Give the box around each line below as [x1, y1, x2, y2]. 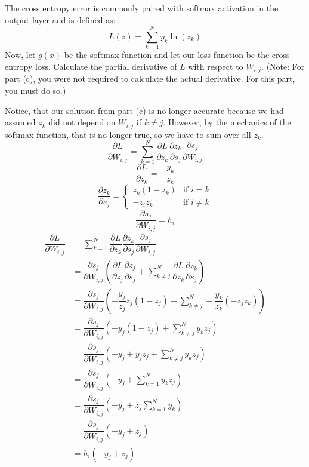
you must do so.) [5, 84, 66, 96]
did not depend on [48, 116, 116, 128]
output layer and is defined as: [5, 13, 116, 26]
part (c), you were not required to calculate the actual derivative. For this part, [5, 72, 295, 85]
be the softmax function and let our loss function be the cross [64, 48, 290, 61]
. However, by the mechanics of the [163, 116, 291, 128]
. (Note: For [261, 60, 305, 72]
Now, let [5, 48, 36, 61]
